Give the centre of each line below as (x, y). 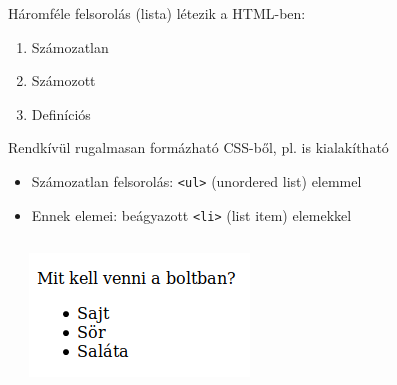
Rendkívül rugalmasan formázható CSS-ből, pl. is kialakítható (198, 147)
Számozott (63, 80)
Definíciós (61, 113)
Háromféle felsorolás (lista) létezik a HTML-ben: (157, 13)
